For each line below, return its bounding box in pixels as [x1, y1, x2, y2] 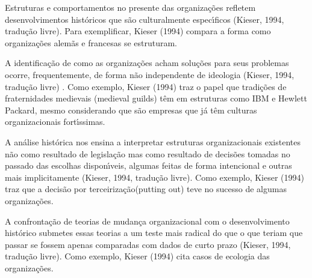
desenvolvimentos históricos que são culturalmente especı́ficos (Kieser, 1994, [5, 13, 284, 25]
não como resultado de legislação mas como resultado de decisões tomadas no [5, 147, 290, 160]
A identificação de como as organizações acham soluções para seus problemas [5, 56, 289, 69]
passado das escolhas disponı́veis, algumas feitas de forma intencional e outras [5, 159, 292, 172]
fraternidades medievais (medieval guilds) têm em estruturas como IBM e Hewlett [5, 92, 307, 104]
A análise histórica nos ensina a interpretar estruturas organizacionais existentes [5, 135, 301, 148]
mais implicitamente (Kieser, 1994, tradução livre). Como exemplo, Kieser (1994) [5, 171, 304, 183]
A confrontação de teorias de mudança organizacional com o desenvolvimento [5, 214, 290, 227]
